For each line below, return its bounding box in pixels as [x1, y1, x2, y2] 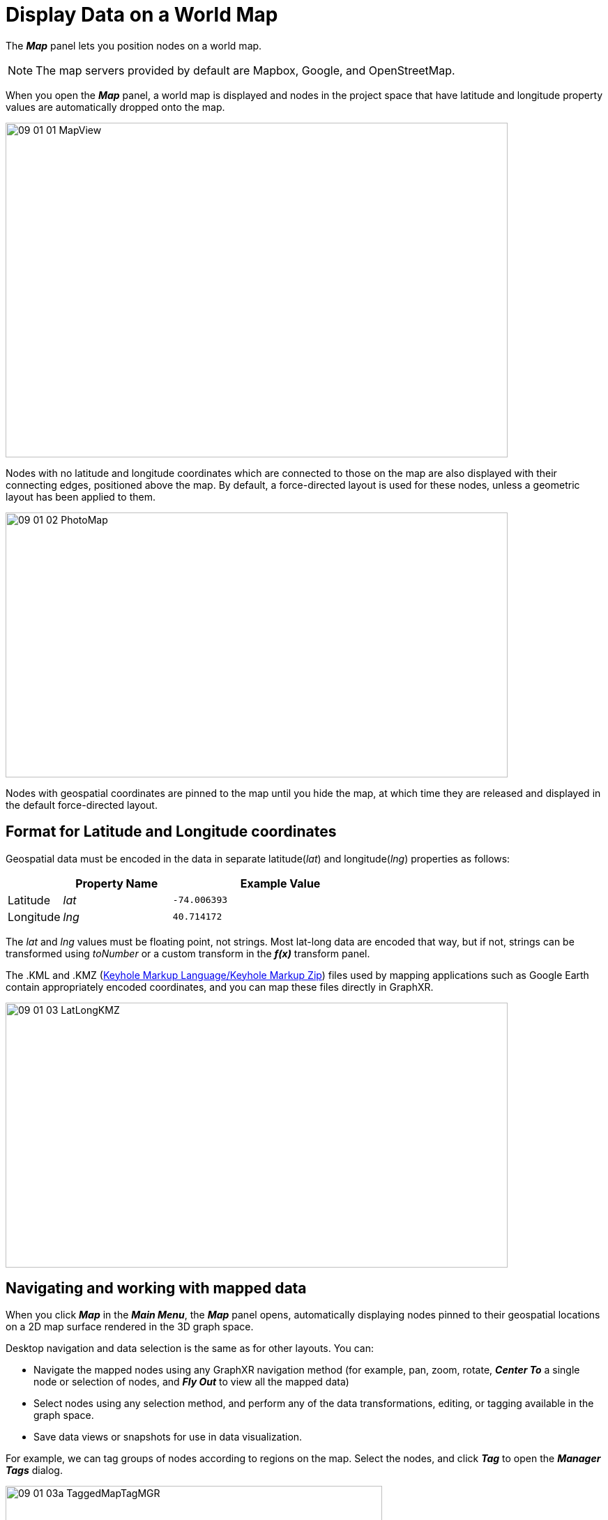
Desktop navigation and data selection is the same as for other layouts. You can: [6, 1342, 374, 1355]
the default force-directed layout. [6, 798, 158, 811]
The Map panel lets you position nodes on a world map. [6, 39, 262, 52]
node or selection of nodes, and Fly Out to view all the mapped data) [33, 1376, 349, 1388]
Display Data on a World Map [6, 3, 278, 26]
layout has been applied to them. [6, 490, 155, 503]
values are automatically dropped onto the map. [6, 100, 225, 113]
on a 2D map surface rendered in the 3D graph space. [6, 1321, 254, 1333]
